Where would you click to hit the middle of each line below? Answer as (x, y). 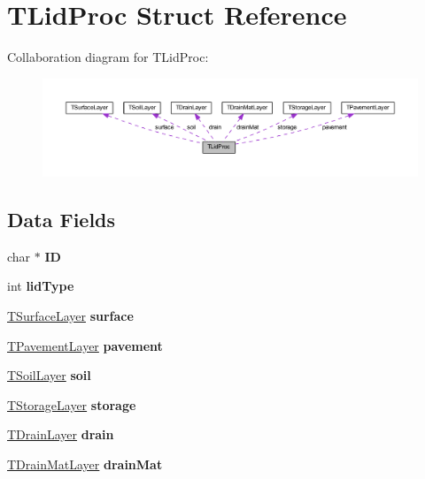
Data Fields (62, 220)
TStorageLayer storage (72, 404)
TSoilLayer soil (49, 375)
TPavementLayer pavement (85, 345)
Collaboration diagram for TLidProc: (108, 57)
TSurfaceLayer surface (70, 316)
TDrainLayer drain (61, 434)
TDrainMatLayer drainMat (85, 464)
